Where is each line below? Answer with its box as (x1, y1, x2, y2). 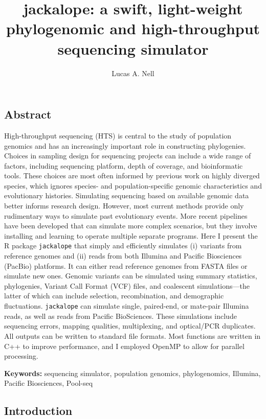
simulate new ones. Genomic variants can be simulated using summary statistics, (4, 270, 257, 281)
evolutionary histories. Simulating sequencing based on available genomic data (4, 190, 249, 201)
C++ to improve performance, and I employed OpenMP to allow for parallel (4, 340, 245, 351)
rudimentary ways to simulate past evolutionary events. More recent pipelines (4, 210, 248, 221)
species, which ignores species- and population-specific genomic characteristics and (4, 180, 262, 191)
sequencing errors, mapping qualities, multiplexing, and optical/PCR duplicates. (4, 320, 256, 331)
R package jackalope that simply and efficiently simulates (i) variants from (4, 240, 242, 251)
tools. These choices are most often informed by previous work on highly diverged (4, 170, 260, 181)
